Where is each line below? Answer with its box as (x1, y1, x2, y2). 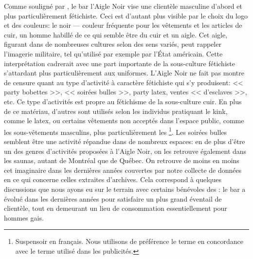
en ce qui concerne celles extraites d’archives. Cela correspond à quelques (4, 174, 221, 185)
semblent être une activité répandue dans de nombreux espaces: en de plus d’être (4, 136, 245, 146)
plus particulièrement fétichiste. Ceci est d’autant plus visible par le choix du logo (4, 10, 248, 20)
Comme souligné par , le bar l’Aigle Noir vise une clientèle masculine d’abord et (4, 1, 242, 11)
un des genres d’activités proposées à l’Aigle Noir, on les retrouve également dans (4, 146, 247, 156)
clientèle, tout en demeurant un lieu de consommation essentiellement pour (4, 203, 227, 213)
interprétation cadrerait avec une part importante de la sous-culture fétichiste (4, 58, 235, 68)
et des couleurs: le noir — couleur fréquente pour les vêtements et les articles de (4, 20, 242, 30)
